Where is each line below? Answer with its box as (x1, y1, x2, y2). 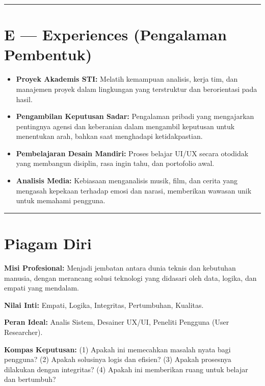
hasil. (16, 93, 33, 104)
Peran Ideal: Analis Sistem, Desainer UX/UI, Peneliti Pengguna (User (4, 317, 229, 327)
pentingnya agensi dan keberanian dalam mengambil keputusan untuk (16, 120, 235, 131)
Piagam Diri (4, 233, 92, 254)
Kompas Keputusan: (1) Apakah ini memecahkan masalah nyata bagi (4, 344, 231, 354)
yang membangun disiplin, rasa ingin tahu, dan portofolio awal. (16, 158, 215, 168)
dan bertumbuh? (4, 374, 56, 384)
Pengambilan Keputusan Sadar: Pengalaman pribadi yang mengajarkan (16, 111, 254, 122)
